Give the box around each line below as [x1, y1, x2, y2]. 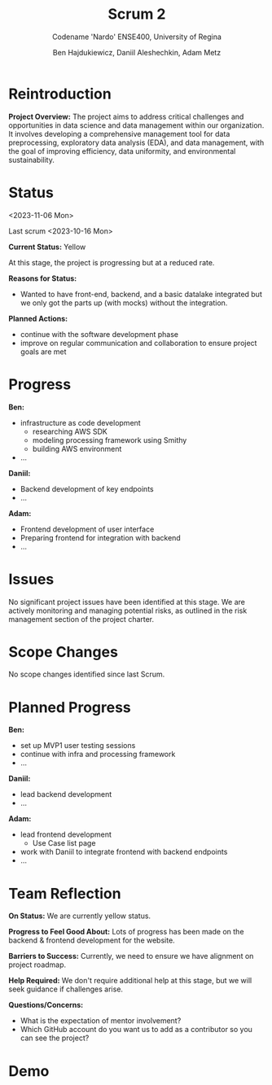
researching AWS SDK [32, 427, 107, 436]
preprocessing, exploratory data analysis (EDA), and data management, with [8, 138, 265, 147]
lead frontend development [20, 829, 112, 839]
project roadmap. [8, 960, 67, 969]
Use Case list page [32, 838, 96, 848]
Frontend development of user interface [20, 524, 155, 534]
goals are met [20, 347, 67, 357]
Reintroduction [8, 85, 112, 103]
